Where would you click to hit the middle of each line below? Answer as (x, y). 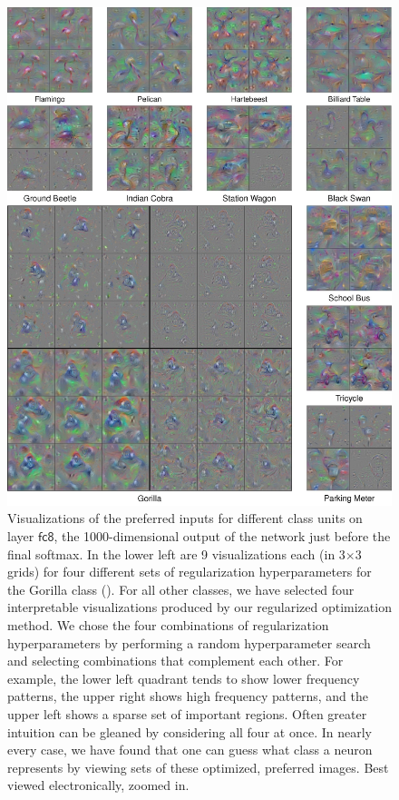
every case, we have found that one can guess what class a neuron (190, 750)
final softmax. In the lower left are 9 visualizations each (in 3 (176, 553)
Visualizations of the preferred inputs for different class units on (185, 518)
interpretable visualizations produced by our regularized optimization (199, 607)
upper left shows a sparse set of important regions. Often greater (187, 714)
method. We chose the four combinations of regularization (168, 625)
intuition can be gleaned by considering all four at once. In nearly (190, 731)
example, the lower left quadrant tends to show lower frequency (184, 678)
